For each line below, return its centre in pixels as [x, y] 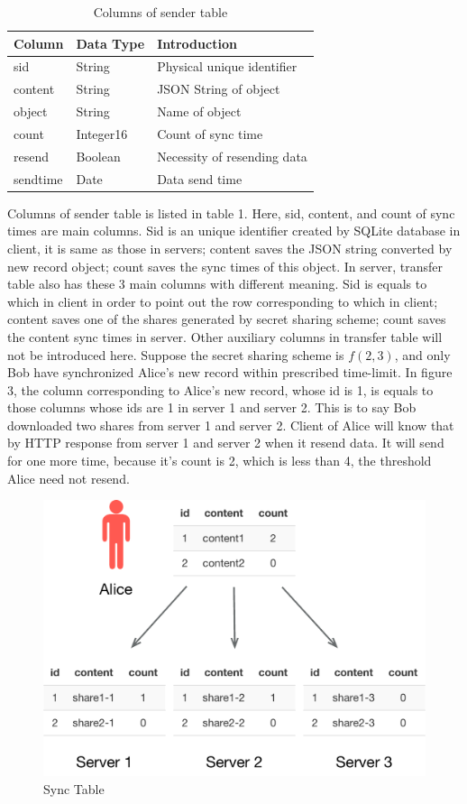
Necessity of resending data [232, 156]
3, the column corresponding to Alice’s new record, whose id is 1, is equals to [220, 389]
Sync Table [74, 788]
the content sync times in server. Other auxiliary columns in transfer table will [225, 336]
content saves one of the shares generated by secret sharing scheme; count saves [227, 319]
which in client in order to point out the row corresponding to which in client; [223, 301]
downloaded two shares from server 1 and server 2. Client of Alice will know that [231, 425]
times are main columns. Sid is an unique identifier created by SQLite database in [234, 231]
